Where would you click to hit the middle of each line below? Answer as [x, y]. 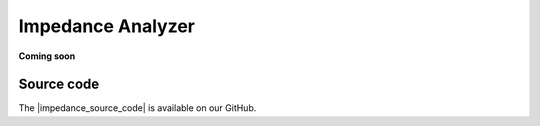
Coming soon [47, 56]
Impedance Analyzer [106, 26]
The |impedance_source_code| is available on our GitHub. [137, 108]
